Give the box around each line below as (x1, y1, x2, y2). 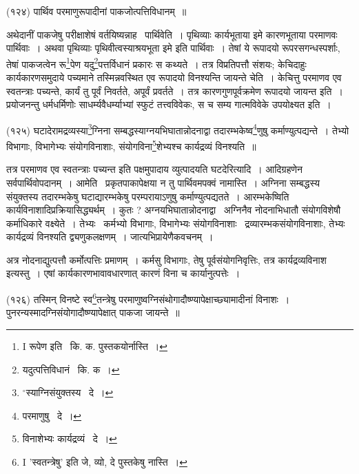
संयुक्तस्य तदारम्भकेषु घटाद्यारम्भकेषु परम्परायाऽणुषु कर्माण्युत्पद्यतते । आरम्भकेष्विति (6, 189, 289, 203)
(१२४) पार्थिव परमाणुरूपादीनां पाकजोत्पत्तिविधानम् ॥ (6, 4, 187, 18)
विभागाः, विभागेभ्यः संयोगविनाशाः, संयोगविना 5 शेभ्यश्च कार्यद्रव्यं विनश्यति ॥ (6, 137, 256, 153)
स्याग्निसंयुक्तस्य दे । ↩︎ (25, 385, 114, 400)
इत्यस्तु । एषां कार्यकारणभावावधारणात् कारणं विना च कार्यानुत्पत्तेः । (6, 266, 240, 280)
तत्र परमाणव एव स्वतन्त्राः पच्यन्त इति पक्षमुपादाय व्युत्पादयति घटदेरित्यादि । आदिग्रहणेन (6, 162, 302, 176)
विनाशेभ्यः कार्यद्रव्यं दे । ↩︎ (22, 431, 117, 446)
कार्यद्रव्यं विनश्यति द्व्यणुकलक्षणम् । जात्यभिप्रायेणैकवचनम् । (6, 229, 214, 244)
